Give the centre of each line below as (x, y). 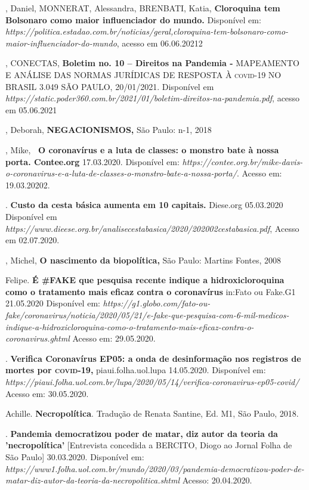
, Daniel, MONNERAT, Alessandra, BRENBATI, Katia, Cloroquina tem (143, 8)
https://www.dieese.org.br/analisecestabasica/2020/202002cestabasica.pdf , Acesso (152, 228)
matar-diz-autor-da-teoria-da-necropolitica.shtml (92, 480)
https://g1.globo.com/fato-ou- (157, 303)
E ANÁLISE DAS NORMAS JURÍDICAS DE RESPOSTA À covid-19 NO (143, 74)
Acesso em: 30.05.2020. (47, 393)
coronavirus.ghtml (38, 338)
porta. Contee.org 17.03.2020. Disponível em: (92, 161)
